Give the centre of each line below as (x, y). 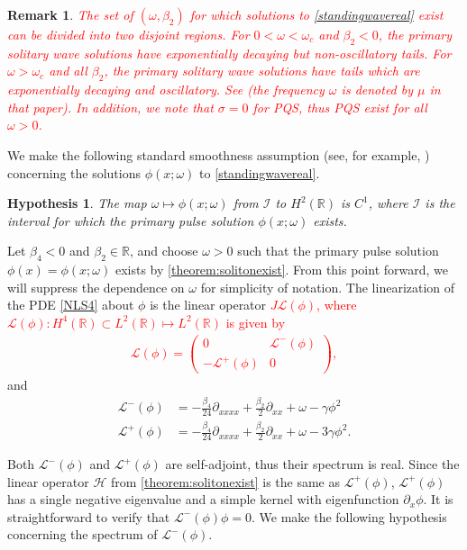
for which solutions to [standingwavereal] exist (316, 14)
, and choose (164, 251)
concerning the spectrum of (82, 534)
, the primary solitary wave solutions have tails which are (262, 71)
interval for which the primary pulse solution (131, 220)
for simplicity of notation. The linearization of (328, 287)
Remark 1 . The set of (70, 14)
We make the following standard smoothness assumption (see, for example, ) (219, 154)
